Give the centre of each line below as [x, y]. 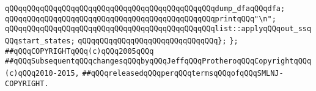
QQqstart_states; [40, 41]
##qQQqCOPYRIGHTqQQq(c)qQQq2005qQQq [79, 51]
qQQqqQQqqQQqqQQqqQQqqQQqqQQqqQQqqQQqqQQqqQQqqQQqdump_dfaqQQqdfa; [145, 9]
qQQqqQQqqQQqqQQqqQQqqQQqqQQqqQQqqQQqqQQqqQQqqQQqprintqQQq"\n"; [141, 19]
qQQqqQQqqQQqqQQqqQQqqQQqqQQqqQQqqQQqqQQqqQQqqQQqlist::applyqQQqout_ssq [158, 29]
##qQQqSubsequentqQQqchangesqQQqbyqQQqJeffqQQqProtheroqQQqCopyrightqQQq [158, 61]
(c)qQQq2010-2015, [42, 73]
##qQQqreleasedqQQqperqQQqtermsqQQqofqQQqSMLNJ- [183, 73]
